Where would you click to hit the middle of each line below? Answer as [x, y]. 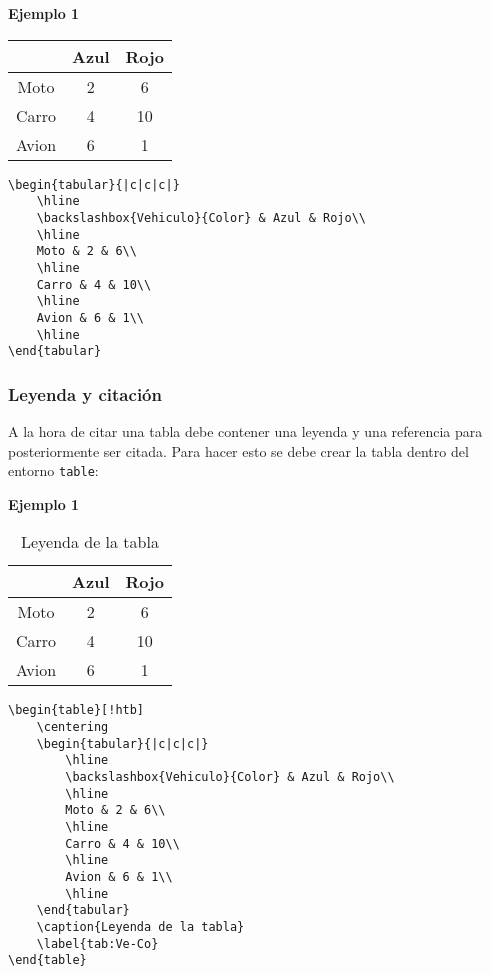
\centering [72, 727]
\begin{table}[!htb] [76, 710]
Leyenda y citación [85, 393]
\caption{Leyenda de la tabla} [140, 927]
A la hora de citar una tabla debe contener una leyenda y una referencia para [245, 431]
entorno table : [53, 470]
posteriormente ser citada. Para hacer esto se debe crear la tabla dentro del [238, 450]
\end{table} [47, 960]
